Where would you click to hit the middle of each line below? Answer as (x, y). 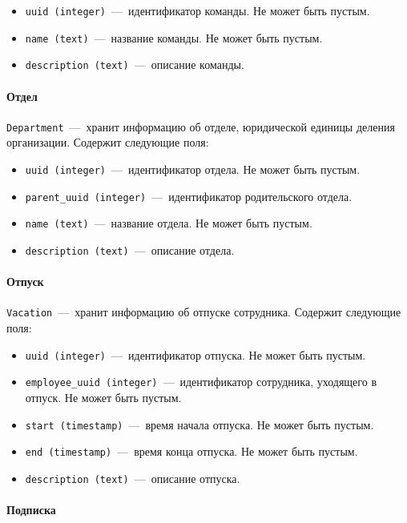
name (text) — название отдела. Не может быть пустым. (169, 223)
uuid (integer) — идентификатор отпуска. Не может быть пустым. (195, 354)
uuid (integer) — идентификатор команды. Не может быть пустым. (197, 10)
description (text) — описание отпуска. (133, 478)
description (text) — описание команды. (135, 64)
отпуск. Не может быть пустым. (103, 397)
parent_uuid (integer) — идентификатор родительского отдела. (189, 196)
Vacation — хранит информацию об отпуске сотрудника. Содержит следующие (204, 312)
